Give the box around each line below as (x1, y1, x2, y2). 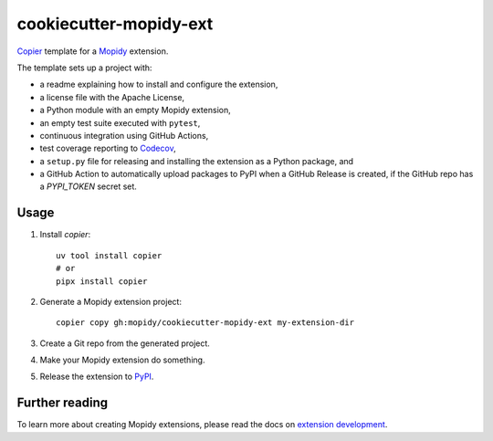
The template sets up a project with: (16, 62, 152, 73)
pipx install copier (56, 276, 148, 287)
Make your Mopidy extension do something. (39, 354, 205, 365)
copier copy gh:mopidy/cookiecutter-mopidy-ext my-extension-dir (56, 318, 355, 328)
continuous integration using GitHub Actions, (39, 130, 209, 141)
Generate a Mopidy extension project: (39, 296, 183, 307)
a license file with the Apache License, (39, 91, 185, 102)
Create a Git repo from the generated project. (39, 338, 210, 349)
